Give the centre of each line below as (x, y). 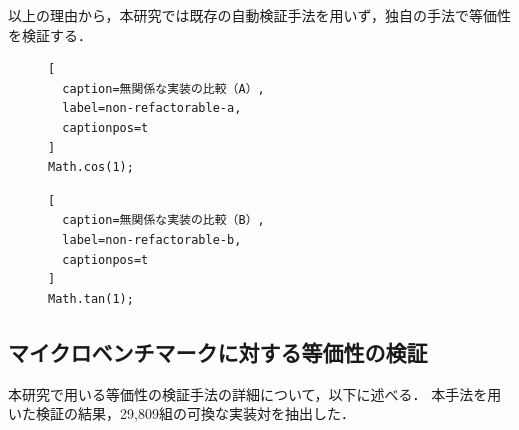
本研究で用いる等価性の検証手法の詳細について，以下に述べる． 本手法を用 (255, 393)
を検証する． (50, 34)
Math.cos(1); (91, 167)
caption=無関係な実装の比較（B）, (163, 220)
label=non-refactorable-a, (152, 108)
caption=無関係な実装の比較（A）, (163, 88)
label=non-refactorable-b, (152, 239)
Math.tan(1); (91, 298)
